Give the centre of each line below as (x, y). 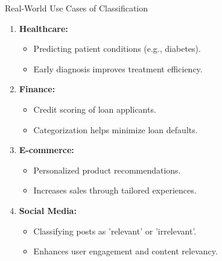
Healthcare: (43, 28)
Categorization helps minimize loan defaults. (116, 129)
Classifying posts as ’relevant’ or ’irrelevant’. (115, 231)
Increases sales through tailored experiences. (115, 190)
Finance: (37, 89)
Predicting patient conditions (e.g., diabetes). (117, 49)
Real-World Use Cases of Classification (77, 8)
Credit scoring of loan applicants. (95, 109)
